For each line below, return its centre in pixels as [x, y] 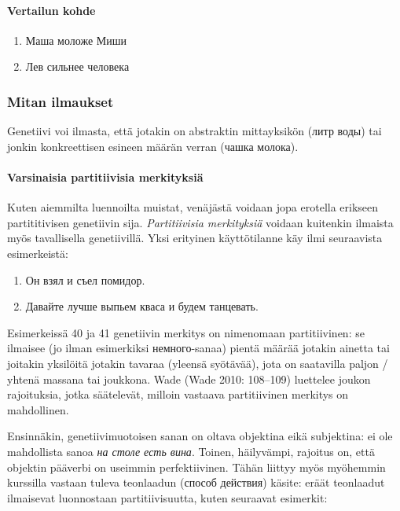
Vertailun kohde [51, 10]
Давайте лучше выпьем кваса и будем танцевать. [142, 306]
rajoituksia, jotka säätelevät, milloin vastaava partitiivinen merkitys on [178, 394]
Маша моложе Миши [76, 40]
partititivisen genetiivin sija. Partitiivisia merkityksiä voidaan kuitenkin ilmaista [200, 222]
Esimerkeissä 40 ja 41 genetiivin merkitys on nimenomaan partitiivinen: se [186, 332]
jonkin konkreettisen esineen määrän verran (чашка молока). [153, 146]
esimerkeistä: [38, 253]
